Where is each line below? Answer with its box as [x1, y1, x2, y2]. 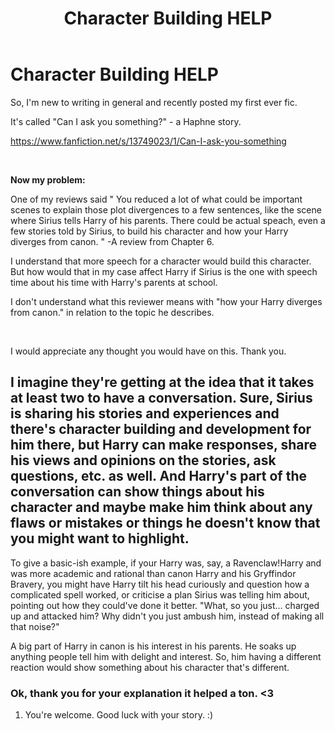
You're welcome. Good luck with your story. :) [24, 709, 214, 721]
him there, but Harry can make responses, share [10, 437, 317, 454]
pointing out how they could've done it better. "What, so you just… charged [10, 599, 320, 611]
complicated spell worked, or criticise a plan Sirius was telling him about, [10, 588, 310, 601]
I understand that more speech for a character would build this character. [10, 255, 312, 267]
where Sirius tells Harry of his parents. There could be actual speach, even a [10, 214, 326, 226]
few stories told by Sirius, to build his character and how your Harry [10, 225, 289, 237]
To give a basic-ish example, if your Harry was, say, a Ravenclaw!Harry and [10, 557, 322, 569]
